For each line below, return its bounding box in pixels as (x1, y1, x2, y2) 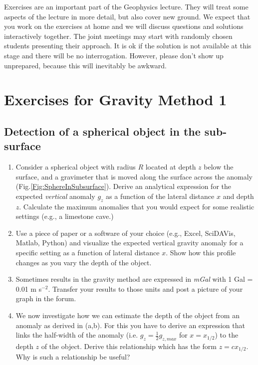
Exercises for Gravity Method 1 (4, 89, 227, 110)
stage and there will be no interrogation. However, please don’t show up (4, 50, 224, 60)
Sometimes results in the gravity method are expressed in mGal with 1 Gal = (15, 274, 253, 284)
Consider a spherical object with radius (15, 162, 136, 172)
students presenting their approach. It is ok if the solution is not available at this (4, 40, 252, 51)
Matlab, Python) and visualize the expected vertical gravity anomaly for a (15, 237, 244, 248)
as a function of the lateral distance (106, 190, 215, 201)
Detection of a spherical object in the (4, 123, 201, 139)
